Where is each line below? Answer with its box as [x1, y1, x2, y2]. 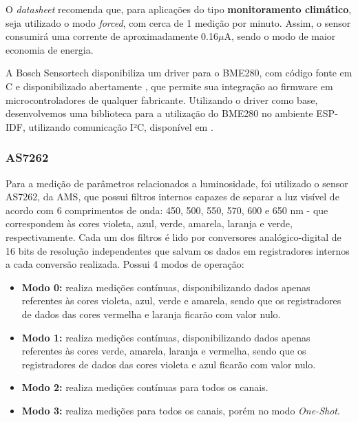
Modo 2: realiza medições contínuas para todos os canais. [21, 380, 268, 394]
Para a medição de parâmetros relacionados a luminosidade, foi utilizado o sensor [6, 176, 348, 190]
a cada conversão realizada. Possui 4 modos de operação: [6, 257, 244, 271]
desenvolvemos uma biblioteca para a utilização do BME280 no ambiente [6, 106, 313, 120]
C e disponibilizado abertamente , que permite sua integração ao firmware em [6, 78, 333, 93]
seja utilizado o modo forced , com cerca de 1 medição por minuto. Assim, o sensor [6, 15, 351, 30]
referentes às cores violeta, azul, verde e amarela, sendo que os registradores [21, 293, 341, 308]
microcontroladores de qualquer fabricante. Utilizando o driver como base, [6, 92, 318, 107]
